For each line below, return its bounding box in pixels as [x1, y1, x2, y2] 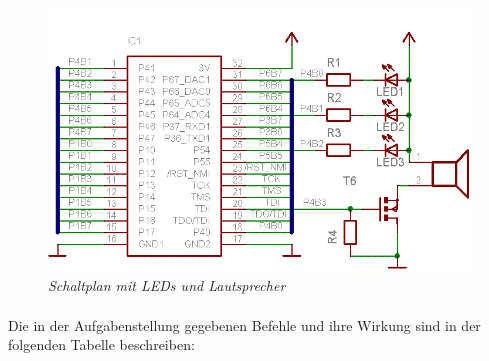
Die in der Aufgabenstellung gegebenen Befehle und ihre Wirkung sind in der [8, 314, 481, 335]
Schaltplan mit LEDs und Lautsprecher [48, 275, 286, 296]
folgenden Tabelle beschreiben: [8, 334, 195, 355]
